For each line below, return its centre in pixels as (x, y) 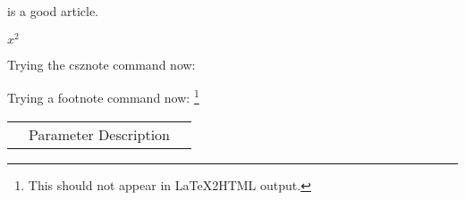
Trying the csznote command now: (101, 64)
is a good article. (53, 11)
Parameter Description (100, 134)
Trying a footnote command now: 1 (103, 96)
